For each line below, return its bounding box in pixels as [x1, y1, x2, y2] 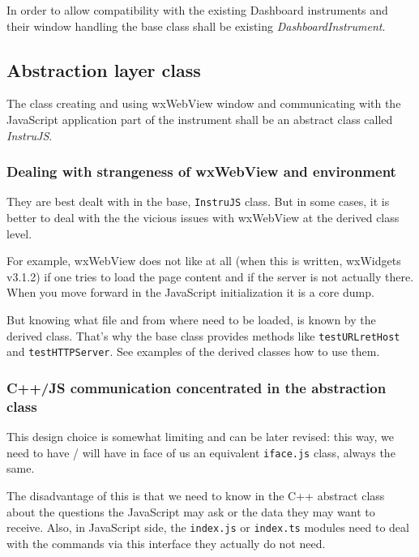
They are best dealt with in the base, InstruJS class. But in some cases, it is [6, 193, 390, 210]
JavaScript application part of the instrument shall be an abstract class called [6, 110, 393, 127]
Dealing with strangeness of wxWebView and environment [6, 161, 396, 182]
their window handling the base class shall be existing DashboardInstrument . [6, 17, 386, 34]
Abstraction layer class [6, 57, 201, 82]
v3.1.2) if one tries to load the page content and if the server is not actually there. [6, 268, 414, 285]
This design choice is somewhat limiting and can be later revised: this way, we [6, 428, 395, 445]
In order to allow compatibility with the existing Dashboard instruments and [6, 2, 388, 18]
